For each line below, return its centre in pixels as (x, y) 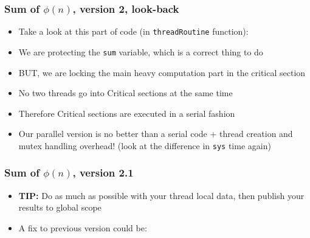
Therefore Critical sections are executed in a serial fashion (127, 113)
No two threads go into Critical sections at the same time (126, 93)
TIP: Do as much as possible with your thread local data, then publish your (161, 195)
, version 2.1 (103, 173)
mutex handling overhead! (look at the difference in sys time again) (145, 145)
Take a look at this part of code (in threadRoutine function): (133, 31)
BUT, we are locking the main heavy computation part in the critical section (162, 72)
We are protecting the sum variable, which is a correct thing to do (141, 51)
